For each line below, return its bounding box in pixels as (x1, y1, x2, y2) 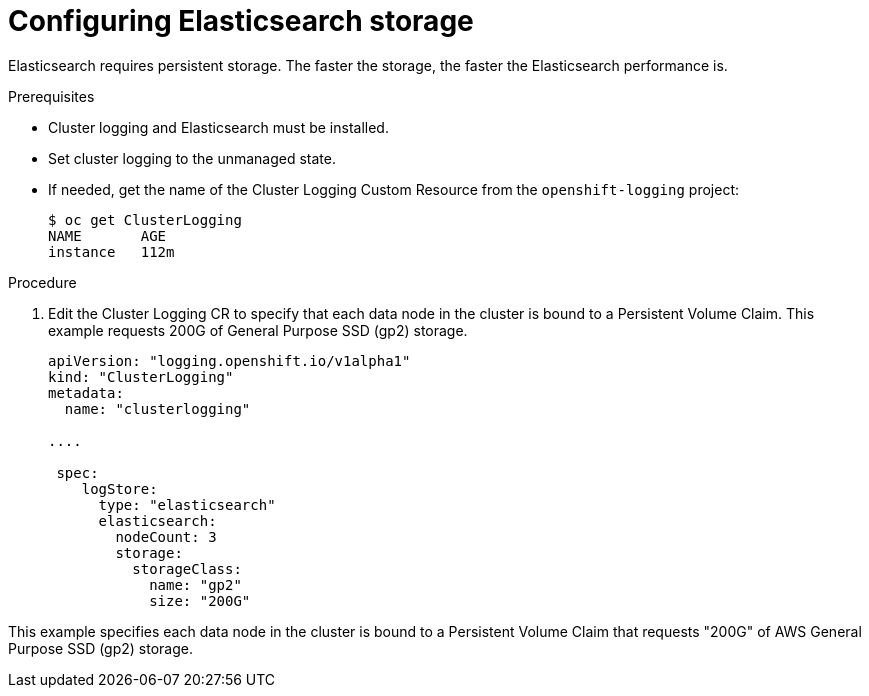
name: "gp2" (149, 576, 242, 593)
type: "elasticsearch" (98, 496, 276, 513)
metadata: (48, 384, 124, 401)
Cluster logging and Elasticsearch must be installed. (48, 118, 389, 136)
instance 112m (48, 243, 175, 260)
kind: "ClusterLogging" (48, 368, 234, 385)
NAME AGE (48, 227, 167, 244)
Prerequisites (8, 87, 95, 105)
